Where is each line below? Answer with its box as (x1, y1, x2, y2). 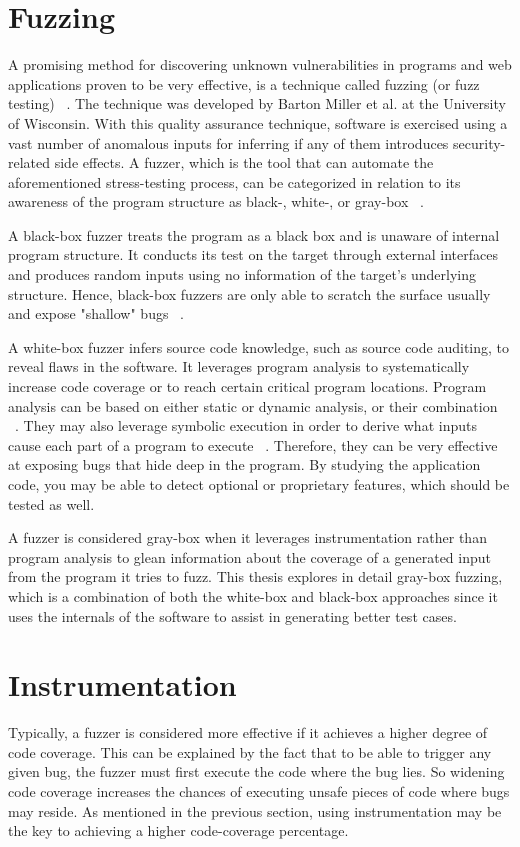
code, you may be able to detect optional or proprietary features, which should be (8, 474, 510, 494)
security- (453, 132, 506, 153)
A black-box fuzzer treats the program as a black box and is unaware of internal (8, 224, 500, 245)
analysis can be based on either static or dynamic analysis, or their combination (8, 395, 498, 416)
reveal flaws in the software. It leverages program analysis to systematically (8, 356, 470, 377)
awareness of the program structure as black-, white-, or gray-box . (8, 191, 424, 212)
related (8, 152, 51, 173)
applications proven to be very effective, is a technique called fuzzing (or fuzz (8, 73, 480, 94)
